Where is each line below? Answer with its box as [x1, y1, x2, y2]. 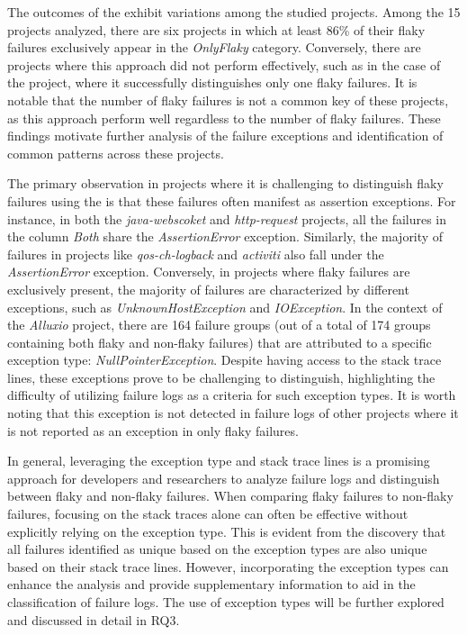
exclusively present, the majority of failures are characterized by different [7, 279, 409, 298]
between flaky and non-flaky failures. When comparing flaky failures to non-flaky [7, 486, 454, 505]
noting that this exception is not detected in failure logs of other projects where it [7, 404, 459, 422]
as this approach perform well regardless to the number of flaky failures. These [7, 108, 441, 127]
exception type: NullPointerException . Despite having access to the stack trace [7, 350, 442, 369]
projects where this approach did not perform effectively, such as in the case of [7, 55, 441, 74]
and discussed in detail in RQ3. [7, 610, 180, 629]
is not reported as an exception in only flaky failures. [7, 421, 299, 440]
